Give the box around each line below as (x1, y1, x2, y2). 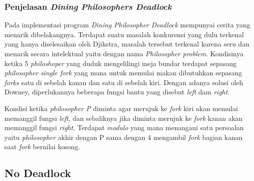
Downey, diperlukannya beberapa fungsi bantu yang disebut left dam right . (4, 87, 230, 97)
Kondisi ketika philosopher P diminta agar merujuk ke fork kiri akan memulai (4, 103, 238, 113)
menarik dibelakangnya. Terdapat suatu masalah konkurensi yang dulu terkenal (4, 29, 244, 39)
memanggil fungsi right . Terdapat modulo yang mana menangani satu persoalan (4, 122, 244, 133)
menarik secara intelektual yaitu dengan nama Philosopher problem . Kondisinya (4, 48, 244, 58)
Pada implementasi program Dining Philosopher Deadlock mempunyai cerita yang (4, 20, 251, 30)
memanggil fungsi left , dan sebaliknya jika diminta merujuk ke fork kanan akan (4, 113, 243, 123)
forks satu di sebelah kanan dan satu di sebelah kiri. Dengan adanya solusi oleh (4, 77, 243, 87)
